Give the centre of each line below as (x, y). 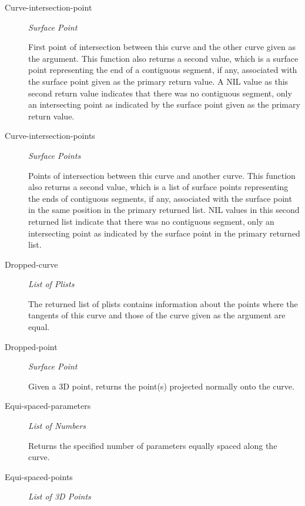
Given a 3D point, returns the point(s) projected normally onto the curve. (161, 386)
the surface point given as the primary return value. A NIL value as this (158, 81)
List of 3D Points (60, 496)
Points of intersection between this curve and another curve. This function (162, 175)
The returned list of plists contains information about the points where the (163, 303)
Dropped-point (31, 346)
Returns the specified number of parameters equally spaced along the (153, 445)
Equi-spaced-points (39, 476)
